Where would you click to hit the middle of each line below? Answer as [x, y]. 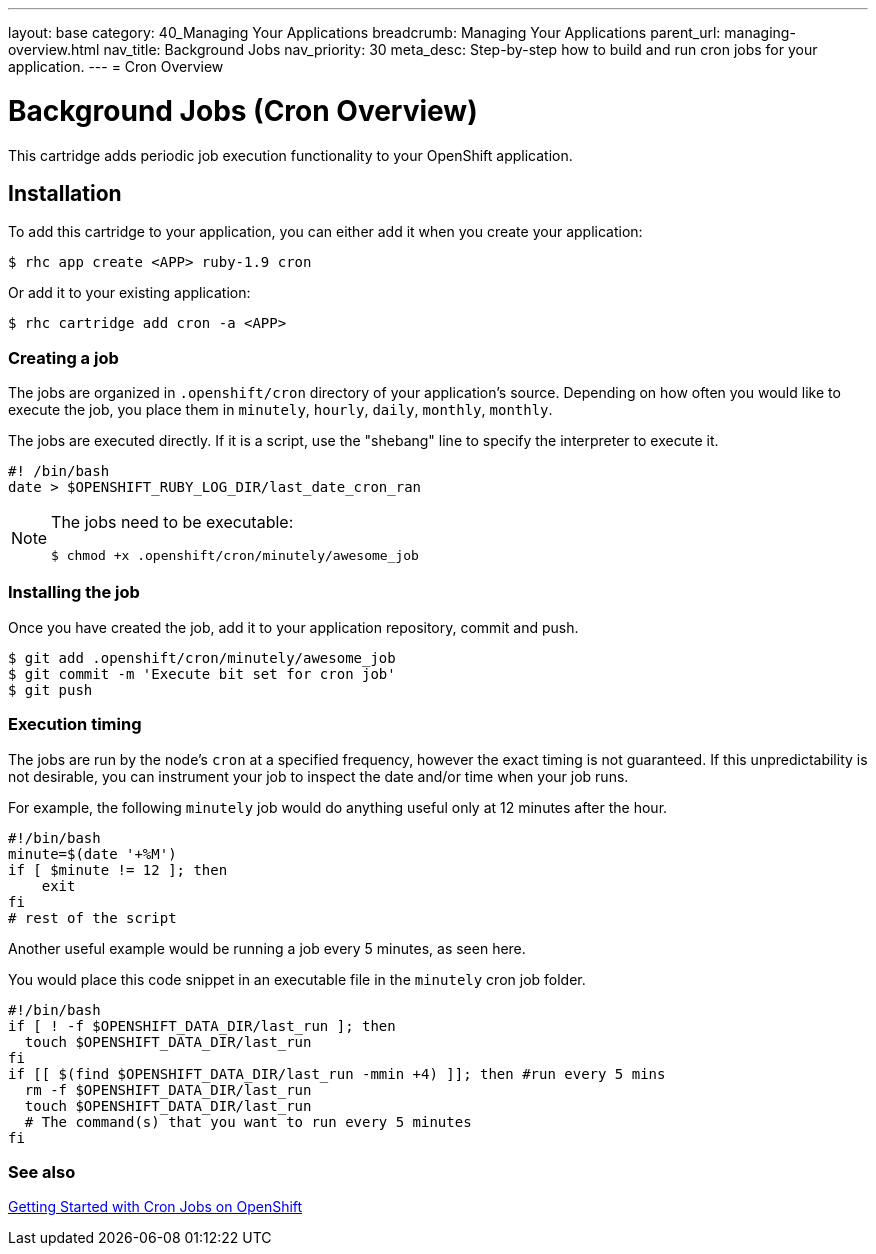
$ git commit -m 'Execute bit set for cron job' [202, 673]
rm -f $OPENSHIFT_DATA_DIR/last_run [168, 1089]
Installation [65, 193]
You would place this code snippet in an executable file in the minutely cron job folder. [297, 979]
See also [42, 1171]
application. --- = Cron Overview [116, 66]
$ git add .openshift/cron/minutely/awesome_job [202, 657]
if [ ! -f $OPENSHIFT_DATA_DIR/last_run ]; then [202, 1025]
